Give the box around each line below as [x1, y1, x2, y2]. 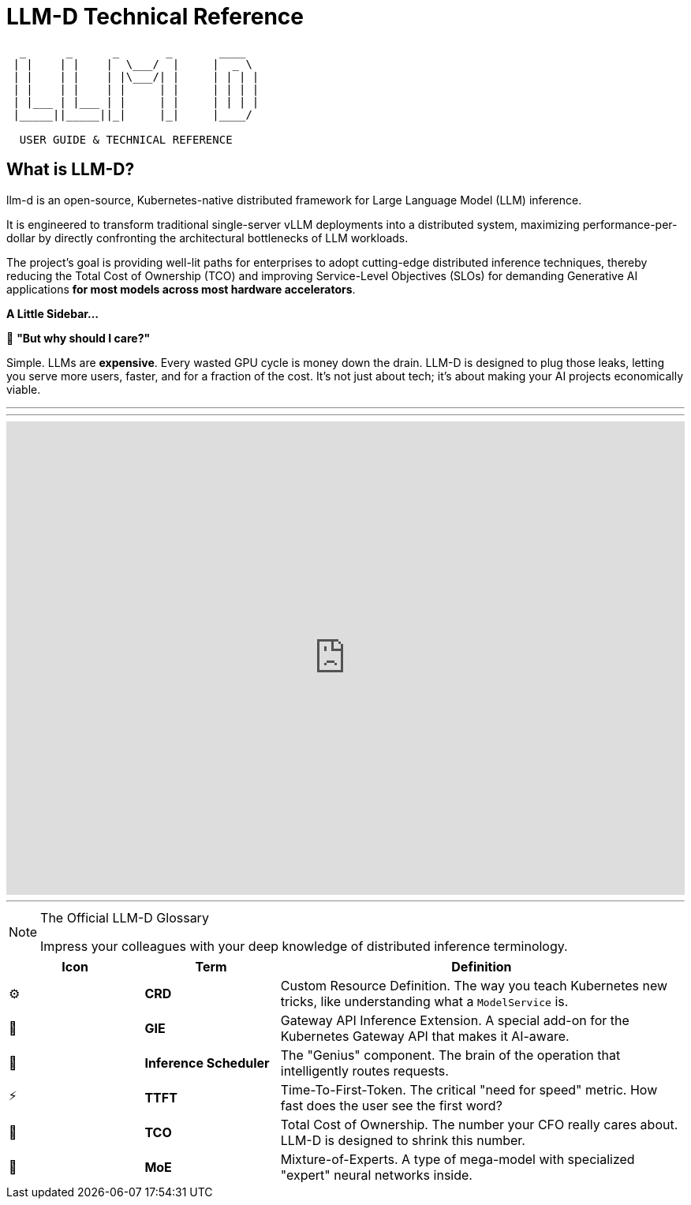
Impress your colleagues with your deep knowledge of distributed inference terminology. [40, 937, 568, 954]
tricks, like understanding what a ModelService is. [280, 993, 569, 1009]
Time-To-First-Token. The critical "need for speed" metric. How [280, 1081, 658, 1098]
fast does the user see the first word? [280, 1097, 502, 1113]
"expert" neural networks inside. [280, 1166, 472, 1183]
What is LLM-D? [6, 159, 135, 180]
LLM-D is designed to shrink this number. [280, 1132, 525, 1148]
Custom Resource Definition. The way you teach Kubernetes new [280, 977, 668, 994]
